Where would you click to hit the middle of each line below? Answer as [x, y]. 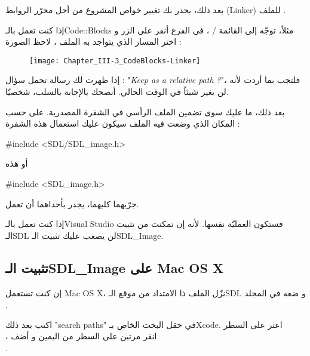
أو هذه [17, 163]
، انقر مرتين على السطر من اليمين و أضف [81, 336]
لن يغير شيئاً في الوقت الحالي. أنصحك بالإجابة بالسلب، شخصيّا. [117, 92]
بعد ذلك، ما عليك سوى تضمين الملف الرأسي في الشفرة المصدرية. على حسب [145, 111]
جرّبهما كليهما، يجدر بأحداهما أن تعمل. [72, 203]
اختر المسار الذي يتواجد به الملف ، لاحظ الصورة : [93, 42]
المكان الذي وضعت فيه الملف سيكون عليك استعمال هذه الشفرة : [123, 123]
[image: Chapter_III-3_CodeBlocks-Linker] [115, 61]
